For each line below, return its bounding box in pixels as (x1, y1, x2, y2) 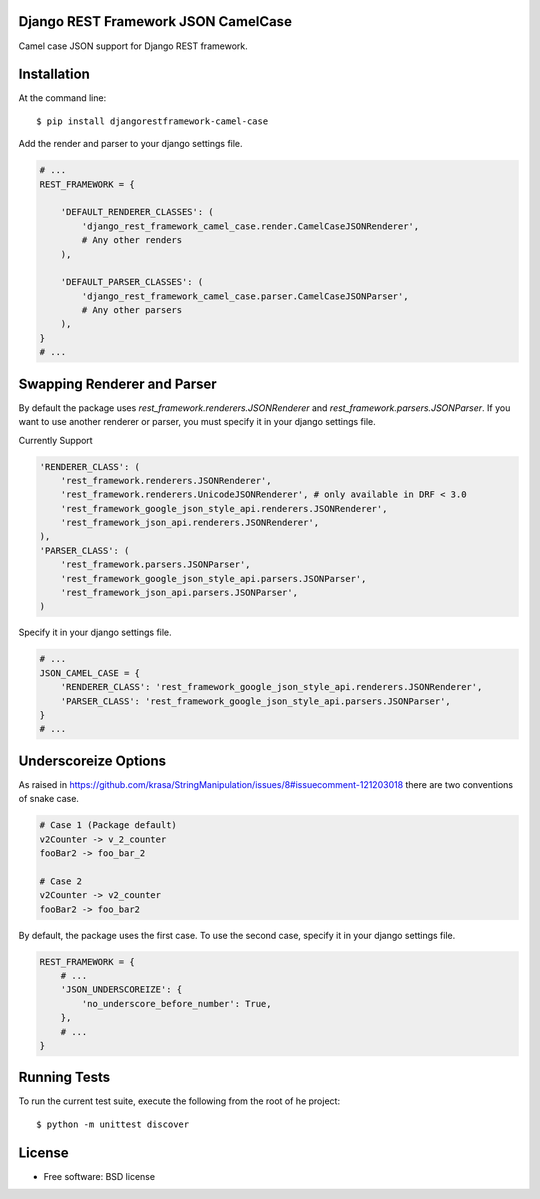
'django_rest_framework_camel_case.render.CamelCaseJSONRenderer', (81, 220, 420, 232)
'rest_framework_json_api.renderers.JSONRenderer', (60, 517, 320, 529)
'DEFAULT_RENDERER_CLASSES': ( (60, 206, 214, 218)
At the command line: (18, 92, 107, 104)
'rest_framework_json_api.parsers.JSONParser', (60, 587, 299, 599)
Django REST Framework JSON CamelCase (18, 13, 292, 30)
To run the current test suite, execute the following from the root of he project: (18, 1095, 340, 1107)
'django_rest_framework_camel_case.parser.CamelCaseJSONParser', (81, 290, 409, 302)
